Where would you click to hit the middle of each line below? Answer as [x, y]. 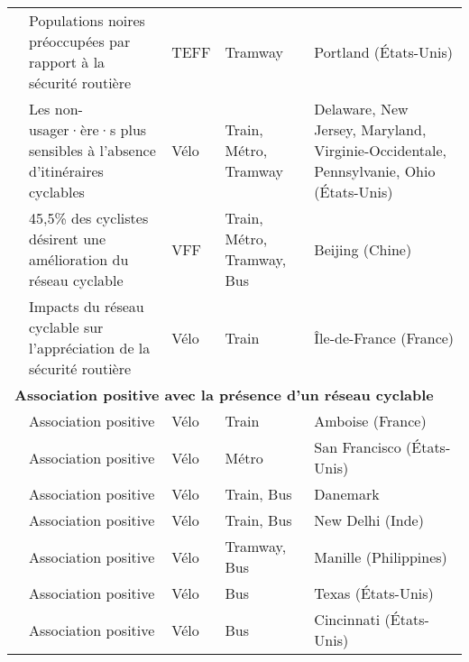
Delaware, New [361, 109]
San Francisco [358, 447]
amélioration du [79, 259]
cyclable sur [66, 327]
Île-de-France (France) [384, 337]
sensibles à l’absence [92, 150]
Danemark [347, 494]
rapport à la [67, 62]
